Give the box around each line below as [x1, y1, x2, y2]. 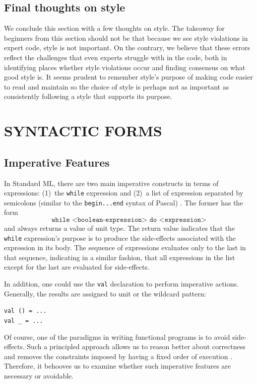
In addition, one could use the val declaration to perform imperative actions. [4, 279, 239, 289]
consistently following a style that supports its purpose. [4, 91, 172, 101]
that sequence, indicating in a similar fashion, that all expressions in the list [4, 252, 235, 262]
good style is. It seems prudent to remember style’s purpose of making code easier [4, 72, 253, 82]
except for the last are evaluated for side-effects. [4, 262, 150, 272]
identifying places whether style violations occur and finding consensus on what [4, 62, 246, 72]
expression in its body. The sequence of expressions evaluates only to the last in [4, 242, 246, 253]
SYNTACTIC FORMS [4, 120, 162, 141]
